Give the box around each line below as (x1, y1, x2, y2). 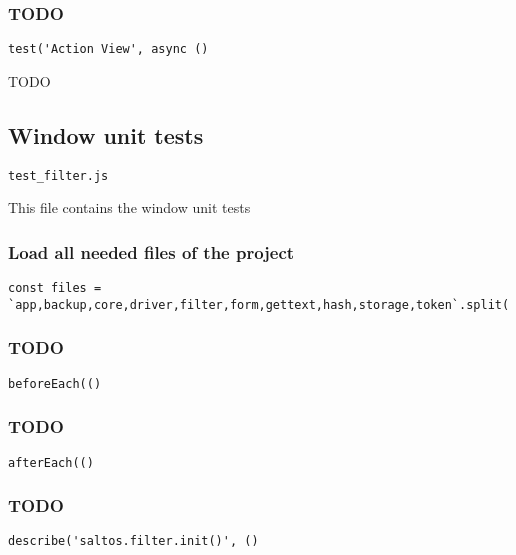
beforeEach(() (8, 376, 102, 391)
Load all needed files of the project (8, 239, 295, 264)
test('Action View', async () (8, 42, 209, 57)
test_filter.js (8, 168, 109, 183)
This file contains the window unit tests (8, 197, 251, 218)
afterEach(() (8, 455, 94, 470)
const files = (8, 281, 102, 296)
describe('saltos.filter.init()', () (8, 534, 259, 549)
